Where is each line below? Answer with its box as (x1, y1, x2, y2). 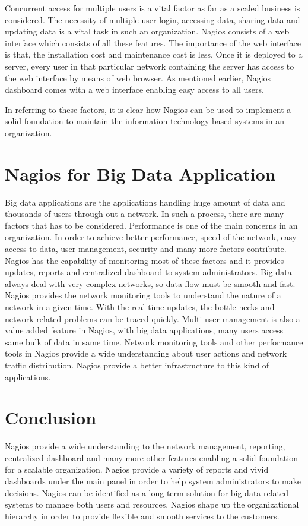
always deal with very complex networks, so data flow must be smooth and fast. (5, 277, 296, 289)
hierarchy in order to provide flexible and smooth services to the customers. (5, 509, 280, 522)
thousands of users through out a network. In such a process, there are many (5, 207, 284, 220)
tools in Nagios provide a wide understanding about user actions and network (5, 347, 287, 360)
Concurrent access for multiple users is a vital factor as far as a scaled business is (5, 2, 300, 14)
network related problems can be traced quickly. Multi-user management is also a (5, 312, 300, 325)
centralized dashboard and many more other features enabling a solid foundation (5, 451, 298, 464)
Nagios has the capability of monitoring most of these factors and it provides (5, 254, 284, 266)
